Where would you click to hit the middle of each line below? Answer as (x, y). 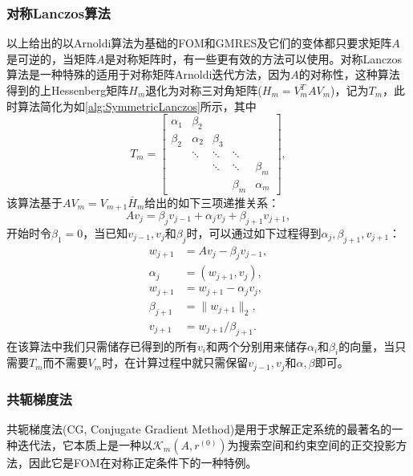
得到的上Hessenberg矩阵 (68, 90)
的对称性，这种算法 (349, 74)
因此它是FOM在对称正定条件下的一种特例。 (143, 462)
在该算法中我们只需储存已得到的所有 (102, 346)
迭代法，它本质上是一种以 (85, 444)
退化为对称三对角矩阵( (204, 90)
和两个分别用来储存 (256, 346)
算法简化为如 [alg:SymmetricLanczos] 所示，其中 (137, 106)
